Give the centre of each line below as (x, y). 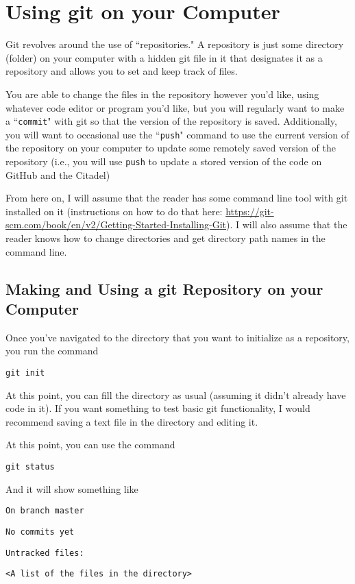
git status (30, 467)
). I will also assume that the (287, 224)
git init (25, 373)
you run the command (52, 351)
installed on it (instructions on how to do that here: (114, 211)
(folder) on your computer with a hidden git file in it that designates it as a (164, 57)
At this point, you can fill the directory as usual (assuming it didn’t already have (176, 394)
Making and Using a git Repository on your (164, 288)
